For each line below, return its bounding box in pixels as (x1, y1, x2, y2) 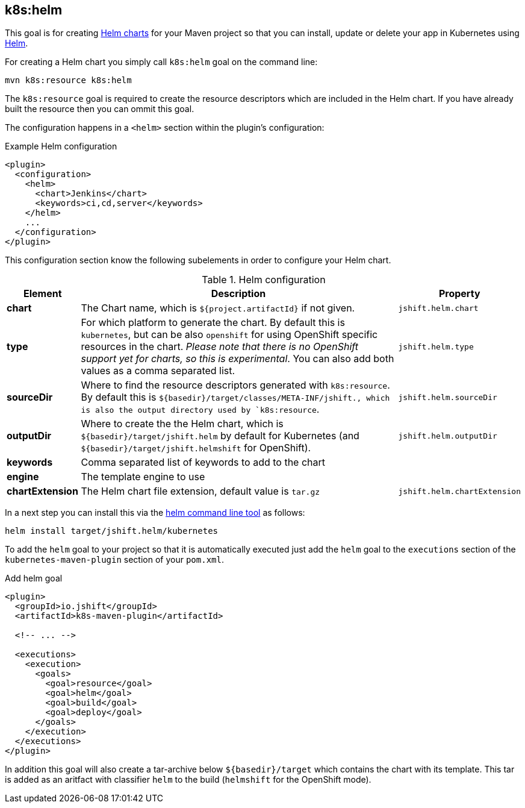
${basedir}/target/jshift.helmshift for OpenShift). (81, 442, 311, 454)
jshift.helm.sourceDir (398, 392, 497, 402)
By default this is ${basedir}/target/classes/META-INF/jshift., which (81, 391, 390, 404)
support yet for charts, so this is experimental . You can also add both (81, 352, 394, 365)
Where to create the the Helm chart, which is (81, 418, 284, 430)
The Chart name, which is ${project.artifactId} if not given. (81, 302, 355, 315)
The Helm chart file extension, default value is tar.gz (81, 485, 320, 498)
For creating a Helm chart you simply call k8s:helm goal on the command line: (5, 57, 318, 67)
